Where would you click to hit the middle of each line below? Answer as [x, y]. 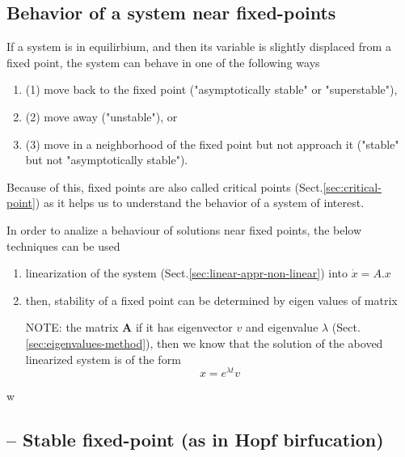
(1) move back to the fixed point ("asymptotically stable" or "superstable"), [211, 89]
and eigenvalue [282, 327]
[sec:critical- [352, 186]
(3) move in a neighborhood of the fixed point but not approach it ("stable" [212, 144]
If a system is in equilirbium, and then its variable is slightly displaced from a [199, 47]
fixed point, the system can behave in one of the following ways [163, 62]
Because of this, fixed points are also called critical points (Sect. [165, 186]
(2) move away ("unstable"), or [101, 116]
